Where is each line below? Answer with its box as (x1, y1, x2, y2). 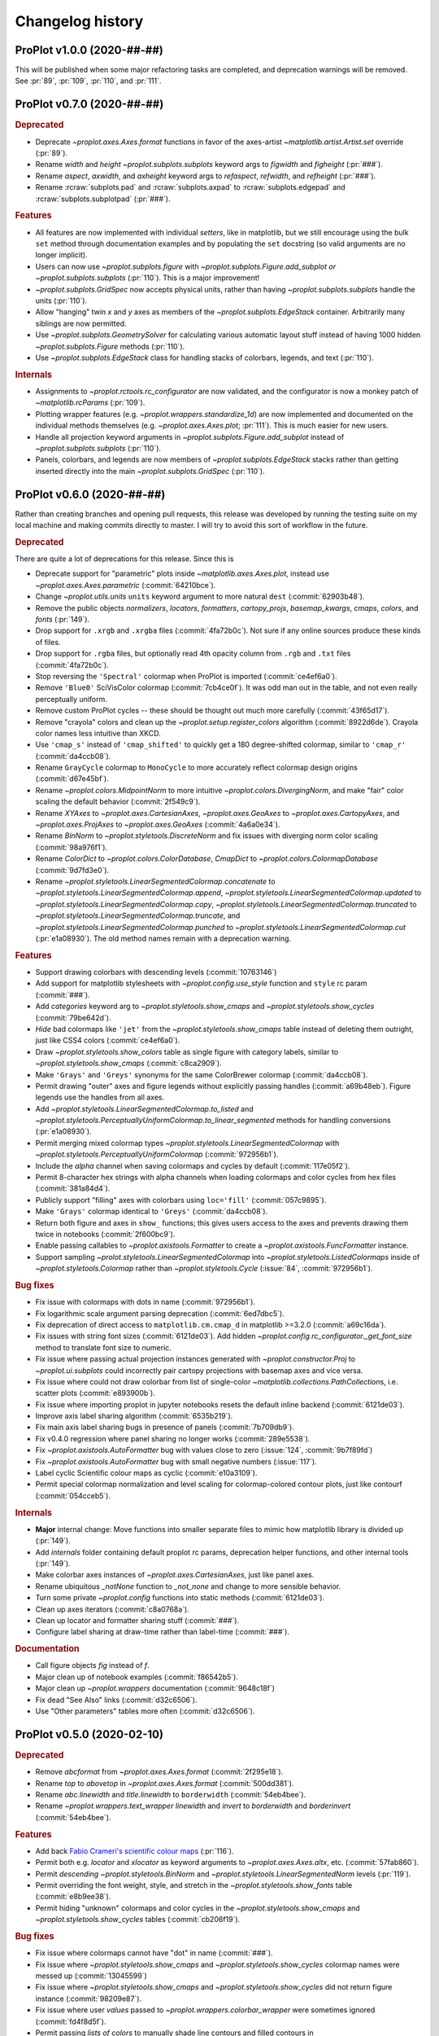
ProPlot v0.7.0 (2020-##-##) (15, 98, 164, 112)
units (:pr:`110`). (35, 296, 88, 305)
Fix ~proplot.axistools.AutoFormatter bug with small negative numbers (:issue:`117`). (35, 1456, 317, 1466)
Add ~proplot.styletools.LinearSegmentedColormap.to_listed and (35, 1104, 254, 1113)
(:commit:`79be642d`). (35, 1012, 111, 1022)
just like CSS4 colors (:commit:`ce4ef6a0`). (35, 1035, 180, 1046)
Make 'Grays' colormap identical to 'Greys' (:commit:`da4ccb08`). (35, 1206, 268, 1217)
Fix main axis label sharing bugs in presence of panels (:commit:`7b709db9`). (35, 1422, 294, 1433)
